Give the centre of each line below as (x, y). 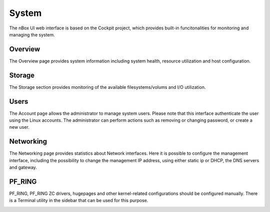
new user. (19, 127)
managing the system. (32, 34)
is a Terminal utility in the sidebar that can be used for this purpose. (79, 201)
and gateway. (23, 168)
